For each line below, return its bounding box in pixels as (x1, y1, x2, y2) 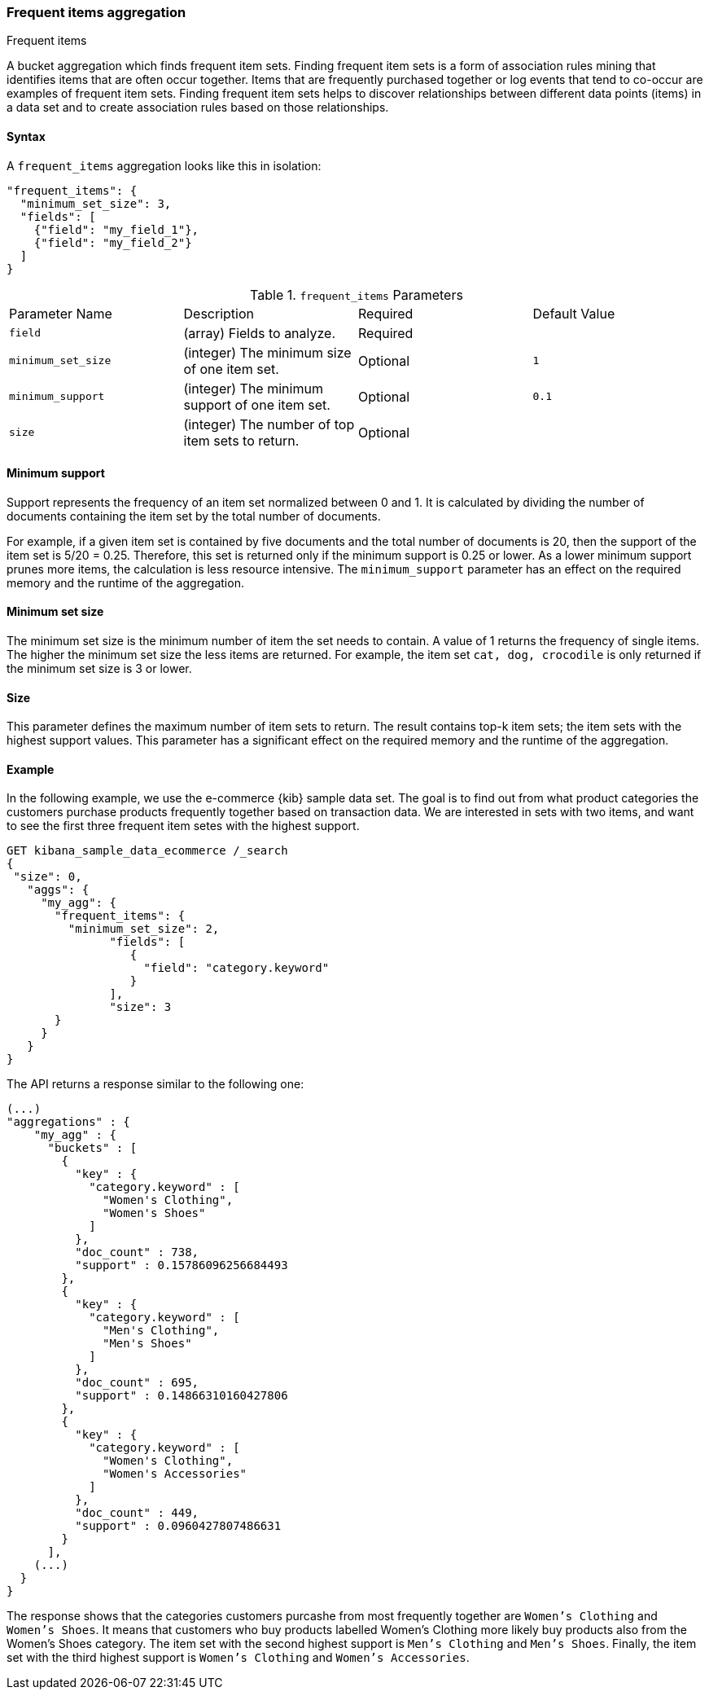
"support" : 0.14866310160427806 (75, 1389, 288, 1403)
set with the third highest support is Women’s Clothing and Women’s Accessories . (7, 1650, 470, 1665)
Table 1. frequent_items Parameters (250, 286, 463, 303)
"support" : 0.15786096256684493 (75, 1259, 288, 1272)
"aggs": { (27, 883, 90, 897)
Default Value (532, 305, 615, 322)
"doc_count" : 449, (75, 1506, 199, 1520)
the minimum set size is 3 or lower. (7, 661, 192, 676)
